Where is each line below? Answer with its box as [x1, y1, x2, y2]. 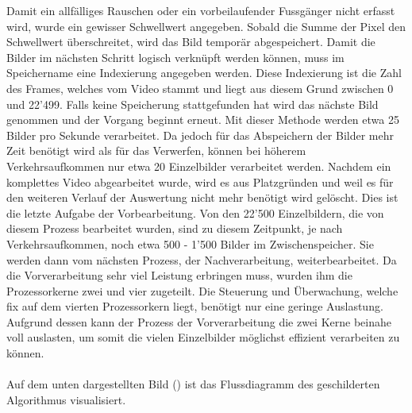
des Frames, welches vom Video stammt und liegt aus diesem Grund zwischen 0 [6, 79, 394, 96]
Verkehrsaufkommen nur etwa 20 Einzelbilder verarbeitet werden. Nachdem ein [6, 157, 391, 174]
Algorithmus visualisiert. [6, 391, 126, 407]
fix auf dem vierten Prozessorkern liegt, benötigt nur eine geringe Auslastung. [6, 298, 383, 315]
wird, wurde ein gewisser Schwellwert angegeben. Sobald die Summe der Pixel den [6, 17, 406, 34]
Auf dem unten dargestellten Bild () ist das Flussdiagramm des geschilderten [6, 376, 380, 392]
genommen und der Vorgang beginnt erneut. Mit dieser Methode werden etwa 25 [6, 111, 399, 128]
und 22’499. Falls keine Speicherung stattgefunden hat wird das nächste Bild [6, 95, 379, 112]
